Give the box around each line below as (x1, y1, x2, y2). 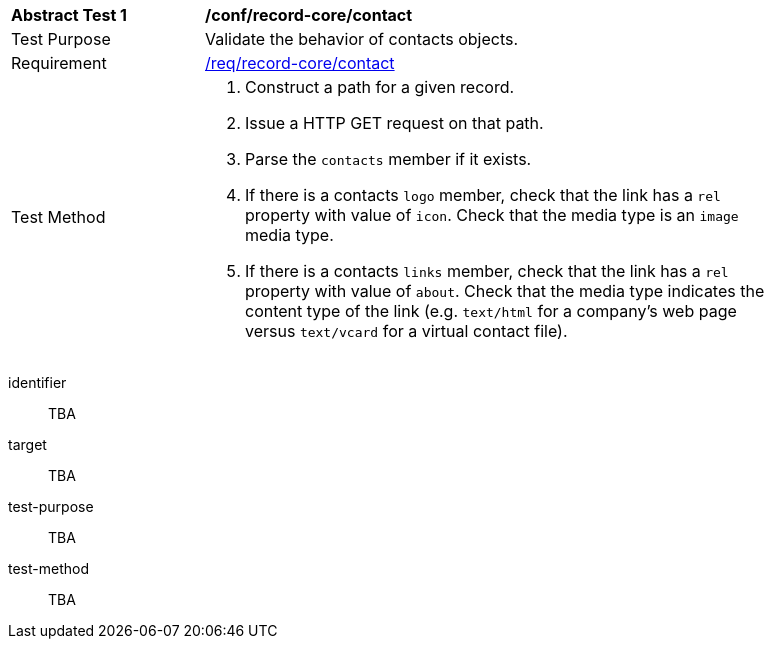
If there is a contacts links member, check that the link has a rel (245, 261, 729, 281)
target (8, 436, 47, 453)
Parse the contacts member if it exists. (245, 149, 532, 169)
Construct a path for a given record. (245, 77, 515, 97)
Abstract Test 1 (11, 5, 127, 25)
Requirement (11, 53, 107, 73)
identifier (8, 374, 67, 391)
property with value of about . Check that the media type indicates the (245, 281, 765, 301)
